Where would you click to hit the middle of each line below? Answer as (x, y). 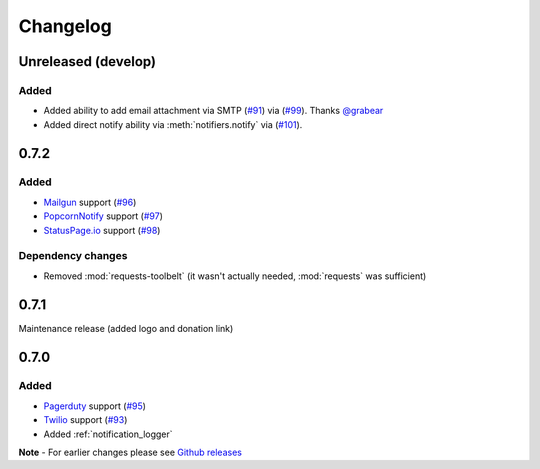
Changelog (65, 26)
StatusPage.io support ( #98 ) (102, 230)
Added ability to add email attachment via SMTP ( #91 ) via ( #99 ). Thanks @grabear (213, 111)
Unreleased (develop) (87, 61)
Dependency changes (73, 256)
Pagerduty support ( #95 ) (95, 406)
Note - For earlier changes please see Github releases (130, 452)
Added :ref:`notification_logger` (108, 434)
